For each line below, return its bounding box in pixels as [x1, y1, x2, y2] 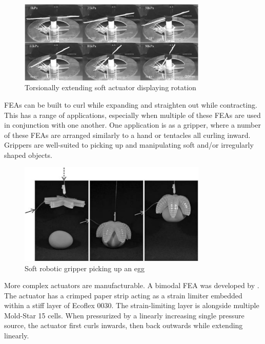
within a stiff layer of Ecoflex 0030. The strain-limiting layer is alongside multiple [4, 300, 259, 311]
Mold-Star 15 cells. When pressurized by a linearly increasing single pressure [4, 310, 244, 320]
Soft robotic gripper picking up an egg [25, 262, 145, 273]
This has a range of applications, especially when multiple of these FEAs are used [4, 109, 261, 120]
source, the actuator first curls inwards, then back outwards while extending [4, 320, 243, 331]
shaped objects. [4, 149, 52, 160]
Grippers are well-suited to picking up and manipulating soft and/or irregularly [4, 139, 254, 150]
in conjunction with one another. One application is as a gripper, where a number [4, 119, 261, 130]
